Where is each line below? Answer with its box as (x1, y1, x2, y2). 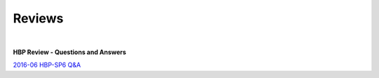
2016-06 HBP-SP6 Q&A (13, 60, 81, 70)
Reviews (13, 11, 64, 26)
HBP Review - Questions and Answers (13, 48, 126, 56)
